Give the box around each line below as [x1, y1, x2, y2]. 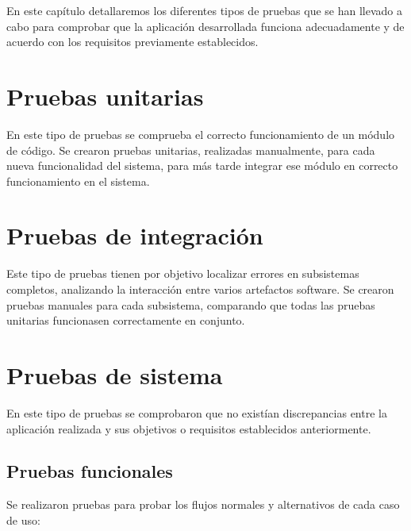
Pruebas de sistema [6, 358, 223, 391]
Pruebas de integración [6, 219, 263, 252]
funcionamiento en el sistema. [6, 172, 150, 189]
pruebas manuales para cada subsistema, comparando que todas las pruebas [6, 296, 375, 313]
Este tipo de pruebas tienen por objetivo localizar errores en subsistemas [6, 265, 359, 282]
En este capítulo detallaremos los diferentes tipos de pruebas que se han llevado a [6, 2, 402, 18]
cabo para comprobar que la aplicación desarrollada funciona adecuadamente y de [6, 17, 405, 34]
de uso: [6, 511, 40, 528]
